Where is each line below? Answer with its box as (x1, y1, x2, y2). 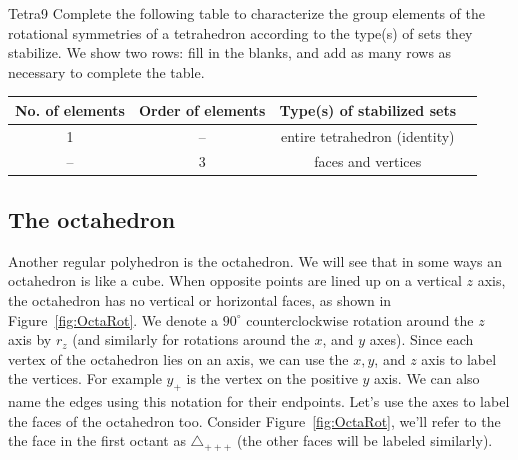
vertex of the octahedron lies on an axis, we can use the (8, 348, 349, 369)
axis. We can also (374, 368, 480, 389)
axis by (8, 329, 52, 350)
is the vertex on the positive (186, 368, 358, 389)
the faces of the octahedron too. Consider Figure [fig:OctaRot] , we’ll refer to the (8, 410, 501, 431)
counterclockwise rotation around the (246, 309, 474, 330)
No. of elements (15, 99, 125, 120)
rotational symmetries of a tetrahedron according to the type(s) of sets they (8, 22, 473, 43)
